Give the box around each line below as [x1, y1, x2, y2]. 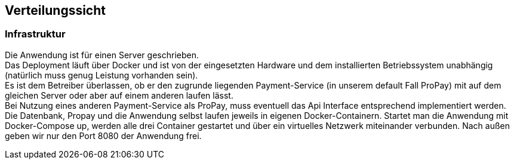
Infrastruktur [5, 28, 66, 40]
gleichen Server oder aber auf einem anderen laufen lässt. [5, 90, 233, 100]
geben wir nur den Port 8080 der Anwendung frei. [5, 130, 202, 141]
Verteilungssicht [5, 3, 106, 18]
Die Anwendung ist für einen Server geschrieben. [5, 49, 199, 60]
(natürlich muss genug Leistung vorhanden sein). [5, 70, 198, 80]
